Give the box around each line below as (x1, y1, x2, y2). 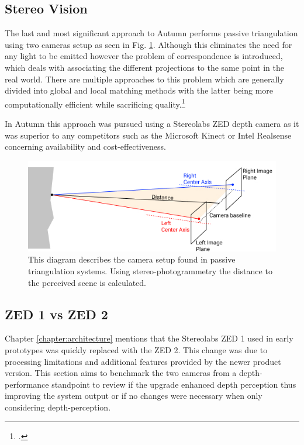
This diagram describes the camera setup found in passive (28, 253, 236, 265)
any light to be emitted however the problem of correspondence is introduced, (5, 50, 283, 62)
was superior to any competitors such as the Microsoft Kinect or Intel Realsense (5, 129, 292, 141)
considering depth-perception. (5, 401, 111, 413)
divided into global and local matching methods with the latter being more (5, 84, 274, 96)
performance (5, 378, 49, 390)
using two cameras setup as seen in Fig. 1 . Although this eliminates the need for (5, 38, 292, 50)
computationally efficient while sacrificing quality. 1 (5, 96, 185, 110)
